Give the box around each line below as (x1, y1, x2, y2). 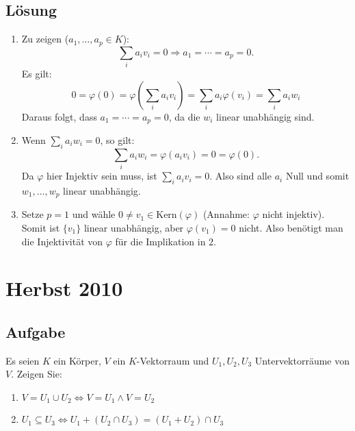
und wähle (72, 207, 116, 221)
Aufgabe (5, 321, 66, 342)
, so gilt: (100, 133, 135, 147)
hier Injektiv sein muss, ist (46, 169, 157, 183)
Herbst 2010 (5, 274, 123, 302)
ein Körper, (53, 353, 101, 367)
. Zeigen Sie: (11, 367, 62, 381)
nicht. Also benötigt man (239, 221, 343, 234)
